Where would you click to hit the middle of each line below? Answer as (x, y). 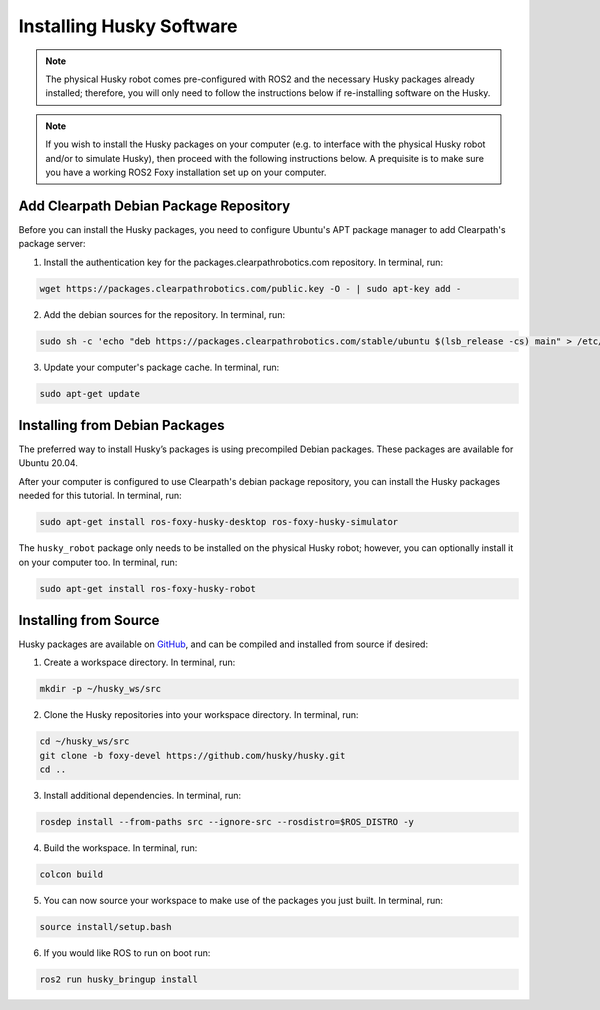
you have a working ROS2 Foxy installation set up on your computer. (186, 172)
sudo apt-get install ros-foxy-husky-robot (148, 588)
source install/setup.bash (105, 927)
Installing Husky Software (128, 26)
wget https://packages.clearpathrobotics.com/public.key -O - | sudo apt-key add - (250, 288)
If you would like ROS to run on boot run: (127, 953)
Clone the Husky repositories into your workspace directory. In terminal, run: (201, 715)
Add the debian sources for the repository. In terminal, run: (164, 314)
